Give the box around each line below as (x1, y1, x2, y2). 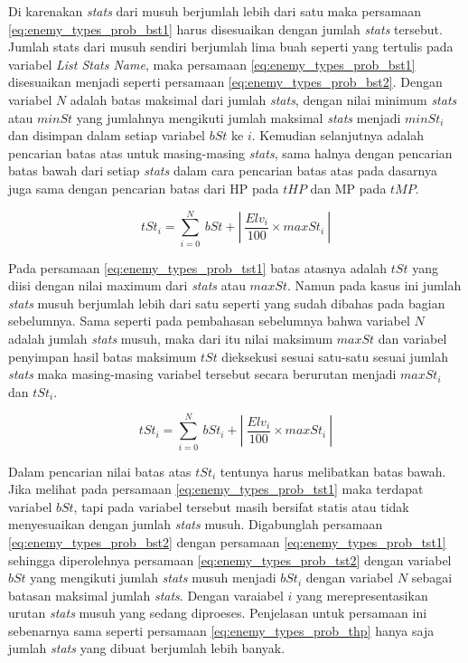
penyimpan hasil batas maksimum (8, 346, 197, 365)
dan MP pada (310, 178, 387, 197)
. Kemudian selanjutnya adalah (251, 126, 424, 145)
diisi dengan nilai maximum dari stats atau (8, 276, 246, 295)
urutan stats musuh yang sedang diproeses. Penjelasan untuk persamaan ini (8, 603, 427, 622)
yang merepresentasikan (295, 585, 428, 604)
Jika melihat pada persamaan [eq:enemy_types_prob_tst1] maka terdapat (8, 479, 424, 498)
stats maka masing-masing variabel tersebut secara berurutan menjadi (8, 365, 397, 384)
